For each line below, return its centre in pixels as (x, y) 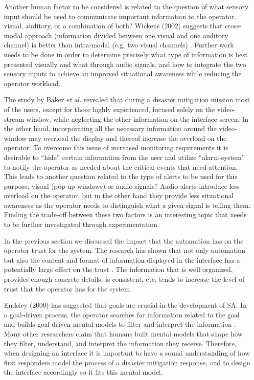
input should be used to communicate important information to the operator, (120, 16)
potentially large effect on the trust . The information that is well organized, (118, 269)
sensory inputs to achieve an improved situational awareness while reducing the (123, 74)
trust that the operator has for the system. (68, 288)
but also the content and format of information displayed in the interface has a (122, 259)
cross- (233, 26)
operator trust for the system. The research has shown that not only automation (125, 250)
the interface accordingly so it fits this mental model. (83, 372)
